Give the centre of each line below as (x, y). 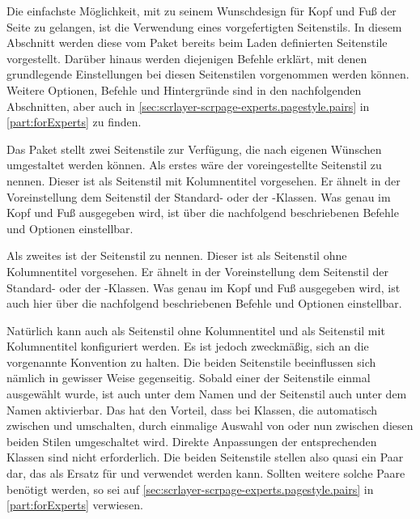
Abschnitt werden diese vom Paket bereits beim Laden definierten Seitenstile (197, 43)
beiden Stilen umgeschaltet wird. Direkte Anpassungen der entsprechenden (192, 441)
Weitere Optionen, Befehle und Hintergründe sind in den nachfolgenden (184, 89)
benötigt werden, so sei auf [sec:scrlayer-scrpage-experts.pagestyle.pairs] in (190, 489)
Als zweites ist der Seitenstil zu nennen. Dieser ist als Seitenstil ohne (177, 255)
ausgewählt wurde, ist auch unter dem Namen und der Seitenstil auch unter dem (207, 394)
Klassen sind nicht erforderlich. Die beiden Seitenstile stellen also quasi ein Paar (205, 457)
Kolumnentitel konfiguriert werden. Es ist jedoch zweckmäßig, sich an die (188, 346)
